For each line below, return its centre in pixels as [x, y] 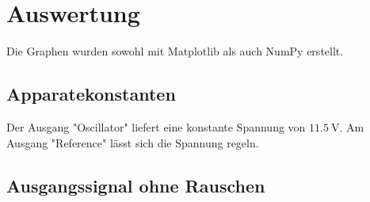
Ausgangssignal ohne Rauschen [136, 185]
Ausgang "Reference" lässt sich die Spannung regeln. [133, 142]
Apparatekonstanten [91, 94]
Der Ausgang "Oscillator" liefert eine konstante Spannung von [156, 126]
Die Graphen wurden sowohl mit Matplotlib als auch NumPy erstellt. [175, 51]
